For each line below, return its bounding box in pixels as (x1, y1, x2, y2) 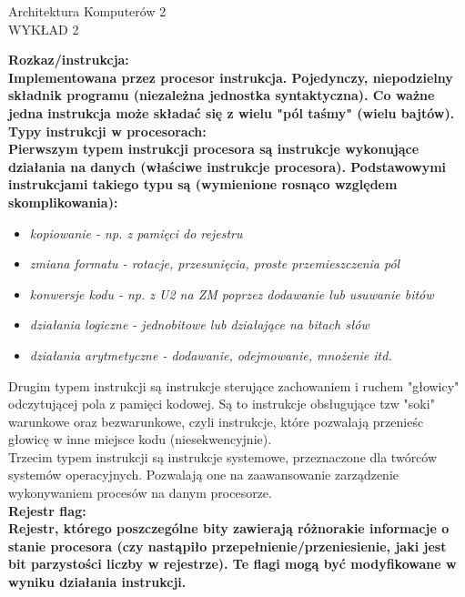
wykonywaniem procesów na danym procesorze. (8, 483, 272, 502)
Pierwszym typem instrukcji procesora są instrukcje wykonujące (8, 139, 420, 158)
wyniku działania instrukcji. (8, 572, 187, 592)
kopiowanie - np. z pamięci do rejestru (29, 223, 243, 242)
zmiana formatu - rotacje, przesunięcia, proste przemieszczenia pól (29, 254, 400, 273)
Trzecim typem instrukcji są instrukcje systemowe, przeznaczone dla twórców (8, 447, 438, 466)
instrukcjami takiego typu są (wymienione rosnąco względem (8, 175, 398, 194)
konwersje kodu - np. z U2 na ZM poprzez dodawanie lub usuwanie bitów (29, 284, 434, 303)
